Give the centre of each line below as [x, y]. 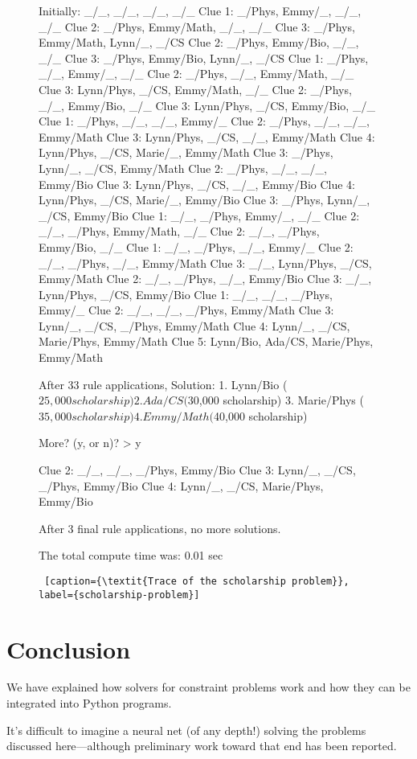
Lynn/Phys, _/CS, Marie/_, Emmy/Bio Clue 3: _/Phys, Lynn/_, [204, 200]
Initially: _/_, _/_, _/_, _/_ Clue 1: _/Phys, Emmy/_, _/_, [200, 10]
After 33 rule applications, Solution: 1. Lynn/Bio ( [163, 384]
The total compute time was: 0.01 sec [131, 555]
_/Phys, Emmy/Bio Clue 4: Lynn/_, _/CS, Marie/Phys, [181, 485]
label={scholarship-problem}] [119, 595]
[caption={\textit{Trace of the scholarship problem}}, [197, 581]
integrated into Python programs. [89, 703]
